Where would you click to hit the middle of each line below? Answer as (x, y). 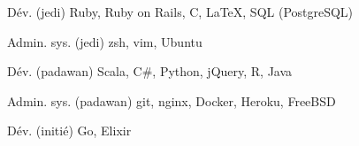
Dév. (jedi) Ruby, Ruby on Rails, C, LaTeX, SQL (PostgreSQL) (180, 12)
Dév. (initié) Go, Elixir (69, 131)
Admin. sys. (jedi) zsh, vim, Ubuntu (105, 41)
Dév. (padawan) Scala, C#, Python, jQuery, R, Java (150, 71)
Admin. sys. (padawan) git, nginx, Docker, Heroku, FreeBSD (172, 100)
